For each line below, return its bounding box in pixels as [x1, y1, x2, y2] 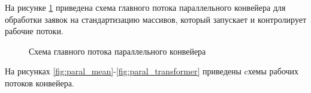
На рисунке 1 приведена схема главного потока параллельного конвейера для [5, 1, 286, 13]
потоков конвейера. [5, 76, 74, 89]
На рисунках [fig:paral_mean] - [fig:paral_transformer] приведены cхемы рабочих [5, 65, 299, 77]
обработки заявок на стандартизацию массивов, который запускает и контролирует [5, 13, 307, 25]
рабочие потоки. [5, 25, 64, 37]
